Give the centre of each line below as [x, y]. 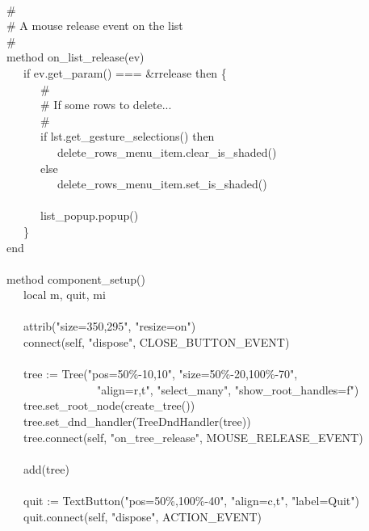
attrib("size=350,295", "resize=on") [109, 326]
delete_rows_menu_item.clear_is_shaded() [167, 152]
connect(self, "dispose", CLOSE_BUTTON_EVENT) [156, 342]
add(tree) [46, 468]
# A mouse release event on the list [95, 25]
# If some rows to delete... [106, 105]
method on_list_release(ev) [75, 57]
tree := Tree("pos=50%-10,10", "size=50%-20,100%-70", [160, 374]
